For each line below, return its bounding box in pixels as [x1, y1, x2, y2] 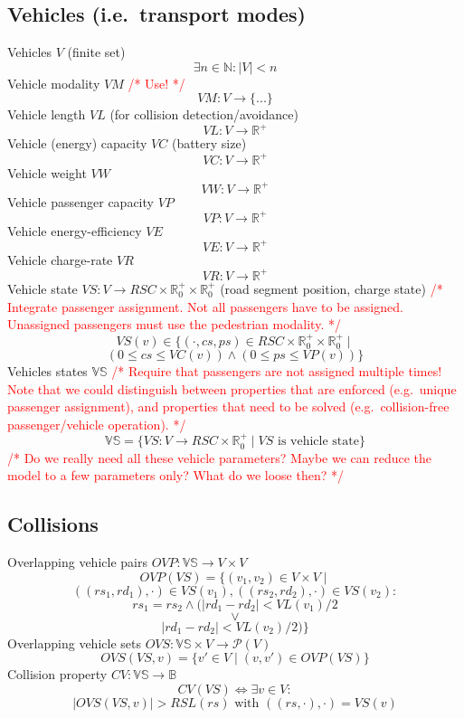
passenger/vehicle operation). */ [7, 414, 186, 433]
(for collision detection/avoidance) [109, 105, 298, 124]
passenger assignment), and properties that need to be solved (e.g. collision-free [7, 397, 450, 416]
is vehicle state [278, 435, 359, 449]
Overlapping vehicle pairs [7, 552, 147, 571]
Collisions [7, 510, 99, 538]
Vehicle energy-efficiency [7, 221, 142, 240]
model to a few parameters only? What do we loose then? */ [7, 466, 344, 485]
